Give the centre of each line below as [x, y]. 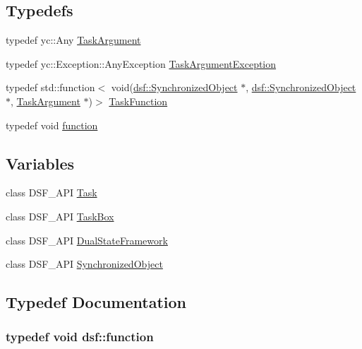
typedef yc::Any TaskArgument [73, 40]
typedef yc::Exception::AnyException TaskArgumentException [141, 63]
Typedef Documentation [96, 302]
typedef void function [52, 125]
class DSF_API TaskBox [60, 216]
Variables [40, 163]
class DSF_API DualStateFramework [87, 240]
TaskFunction [138, 101]
